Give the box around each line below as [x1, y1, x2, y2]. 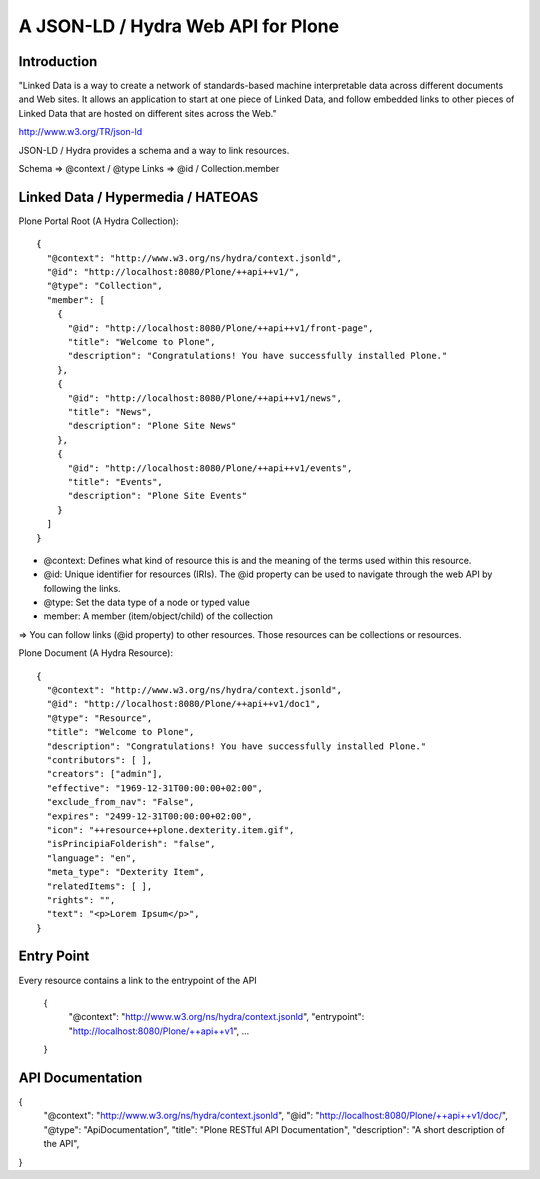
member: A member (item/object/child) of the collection [43, 610, 274, 622]
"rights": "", [46, 894, 116, 905]
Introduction [18, 53, 98, 70]
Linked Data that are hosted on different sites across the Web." [18, 107, 277, 119]
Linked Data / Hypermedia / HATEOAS [18, 188, 259, 205]
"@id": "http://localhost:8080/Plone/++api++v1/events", [67, 462, 353, 474]
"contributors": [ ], [46, 754, 153, 765]
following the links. [43, 582, 121, 594]
